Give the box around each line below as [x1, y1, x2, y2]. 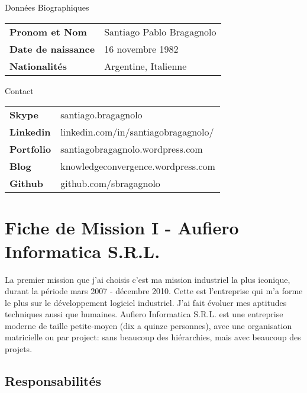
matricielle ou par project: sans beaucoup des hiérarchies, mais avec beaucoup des [5, 331, 301, 343]
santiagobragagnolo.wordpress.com [60, 142, 203, 156]
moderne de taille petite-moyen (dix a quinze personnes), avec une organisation [5, 319, 292, 331]
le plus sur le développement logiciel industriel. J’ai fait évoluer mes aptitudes [5, 296, 287, 308]
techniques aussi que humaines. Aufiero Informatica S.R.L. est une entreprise [5, 308, 283, 320]
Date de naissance [9, 41, 95, 56]
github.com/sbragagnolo [60, 176, 160, 191]
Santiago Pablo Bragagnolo [104, 24, 216, 38]
